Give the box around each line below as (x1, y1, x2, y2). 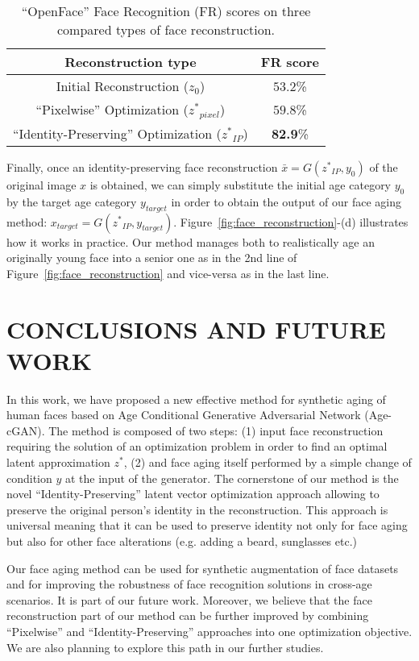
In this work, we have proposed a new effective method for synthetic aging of (6, 390, 386, 407)
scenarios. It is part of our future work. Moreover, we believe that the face (6, 591, 372, 608)
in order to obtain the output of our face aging (171, 193, 401, 210)
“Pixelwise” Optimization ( (35, 100, 189, 118)
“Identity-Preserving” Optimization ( (13, 123, 222, 143)
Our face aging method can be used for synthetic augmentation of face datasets (6, 559, 399, 576)
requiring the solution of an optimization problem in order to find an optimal (6, 438, 388, 455)
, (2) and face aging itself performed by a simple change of (123, 454, 412, 470)
